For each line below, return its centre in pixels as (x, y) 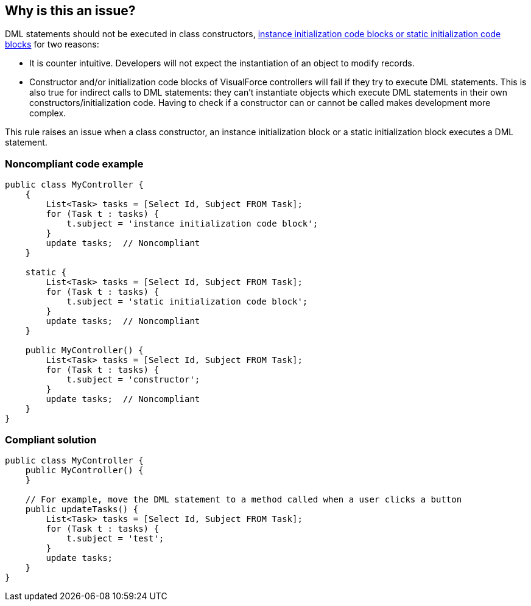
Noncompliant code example (74, 164)
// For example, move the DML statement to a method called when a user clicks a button (244, 499)
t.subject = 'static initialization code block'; (187, 302)
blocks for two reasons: (52, 44)
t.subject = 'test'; (115, 538)
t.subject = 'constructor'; (133, 380)
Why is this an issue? (70, 11)
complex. (48, 113)
